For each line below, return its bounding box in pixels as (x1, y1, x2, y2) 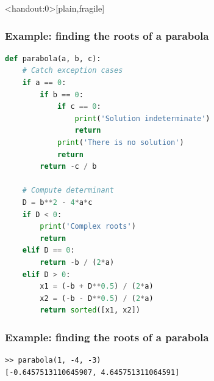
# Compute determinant (22, 186, 114, 195)
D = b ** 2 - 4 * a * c (22, 198, 93, 207)
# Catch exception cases (22, 66, 123, 75)
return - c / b (40, 162, 97, 171)
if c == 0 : (57, 102, 101, 111)
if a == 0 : (22, 78, 66, 87)
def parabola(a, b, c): (5, 54, 101, 63)
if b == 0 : (40, 90, 84, 99)
